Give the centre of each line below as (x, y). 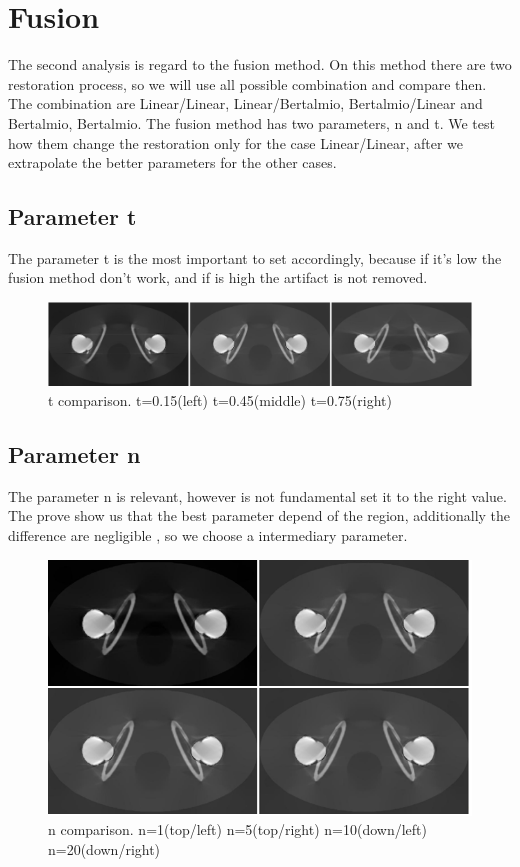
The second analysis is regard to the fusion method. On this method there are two (260, 64)
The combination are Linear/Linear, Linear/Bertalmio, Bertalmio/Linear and (245, 103)
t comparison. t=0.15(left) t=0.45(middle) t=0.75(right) (220, 399)
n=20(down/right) (104, 849)
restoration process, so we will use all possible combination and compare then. (247, 83)
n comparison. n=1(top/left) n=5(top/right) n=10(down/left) (238, 829)
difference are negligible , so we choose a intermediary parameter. (208, 534)
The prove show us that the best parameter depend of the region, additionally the (259, 515)
